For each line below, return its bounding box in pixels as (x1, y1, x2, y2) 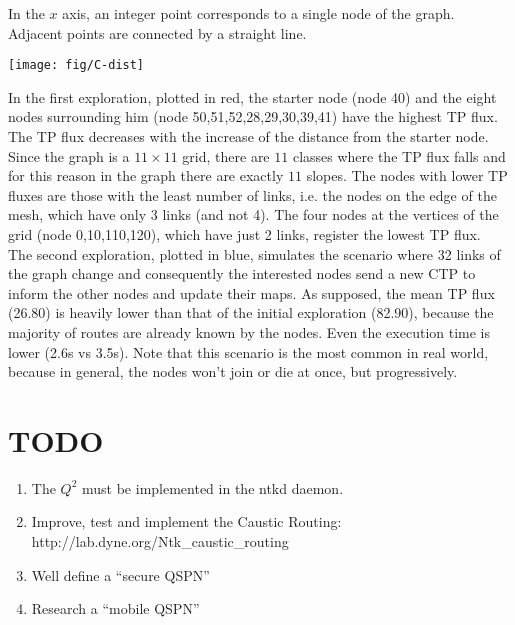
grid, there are (182, 145, 270, 166)
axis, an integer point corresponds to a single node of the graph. (62, 3, 455, 23)
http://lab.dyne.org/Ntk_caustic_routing (31, 531, 289, 552)
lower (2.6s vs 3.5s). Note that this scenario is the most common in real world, (8, 341, 489, 362)
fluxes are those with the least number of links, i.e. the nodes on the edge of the (8, 184, 497, 205)
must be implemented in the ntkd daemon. (82, 477, 344, 498)
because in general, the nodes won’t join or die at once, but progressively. (8, 361, 458, 382)
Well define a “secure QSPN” (31, 564, 210, 585)
